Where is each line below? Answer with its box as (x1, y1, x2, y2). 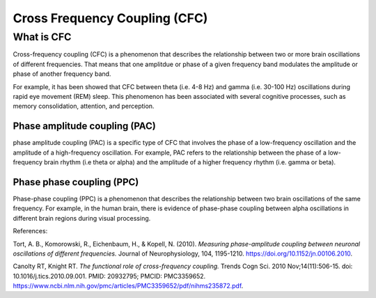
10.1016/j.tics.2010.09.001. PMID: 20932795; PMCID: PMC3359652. (13, 272, 206, 280)
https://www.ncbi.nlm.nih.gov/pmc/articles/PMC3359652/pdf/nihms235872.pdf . (13, 282, 244, 290)
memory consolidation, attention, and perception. (13, 102, 155, 111)
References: (13, 227, 48, 235)
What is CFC (13, 31, 72, 43)
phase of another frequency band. (13, 70, 111, 78)
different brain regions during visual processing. (13, 214, 151, 222)
